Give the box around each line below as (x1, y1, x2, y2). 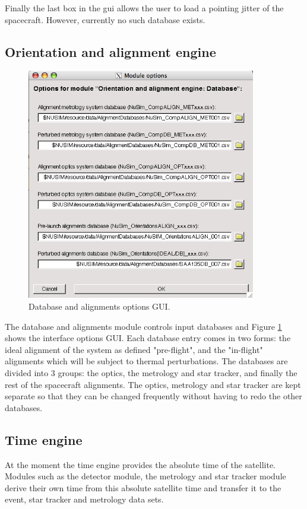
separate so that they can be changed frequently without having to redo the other (5, 390, 302, 402)
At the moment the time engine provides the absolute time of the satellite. (5, 458, 276, 470)
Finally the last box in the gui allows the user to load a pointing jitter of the (5, 2, 284, 14)
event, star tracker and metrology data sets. (5, 493, 164, 505)
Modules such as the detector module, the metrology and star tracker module (5, 470, 286, 482)
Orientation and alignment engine (5, 42, 216, 61)
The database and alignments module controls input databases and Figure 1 (5, 320, 282, 332)
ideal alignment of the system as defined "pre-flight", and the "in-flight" (5, 343, 263, 355)
